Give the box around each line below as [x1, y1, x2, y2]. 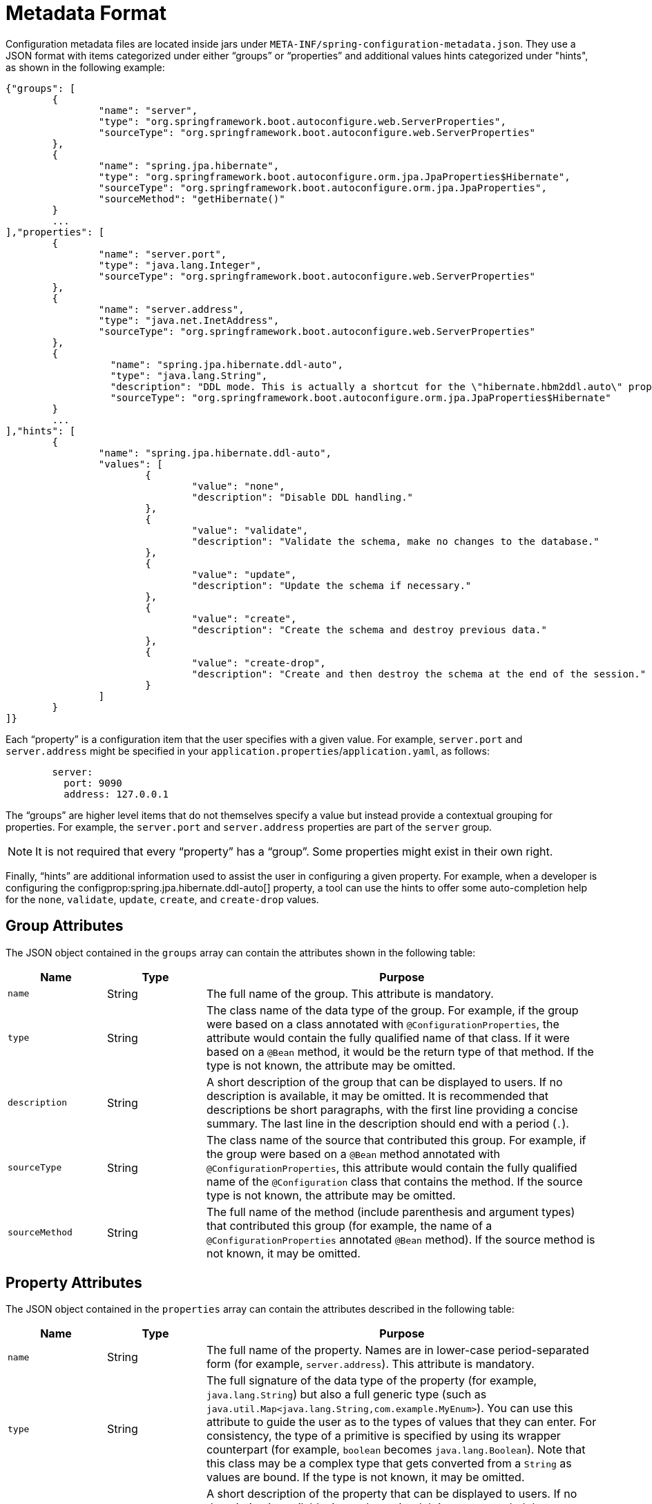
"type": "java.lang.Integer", [98, 259, 262, 271]
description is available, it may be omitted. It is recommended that [206, 1088, 549, 1103]
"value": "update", [191, 568, 297, 580]
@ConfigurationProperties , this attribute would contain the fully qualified [206, 1160, 577, 1175]
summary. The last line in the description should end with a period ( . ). [206, 1116, 569, 1130]
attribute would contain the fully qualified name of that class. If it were [206, 1030, 570, 1045]
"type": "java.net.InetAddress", [98, 314, 280, 326]
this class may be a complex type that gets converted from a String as [206, 1456, 572, 1471]
